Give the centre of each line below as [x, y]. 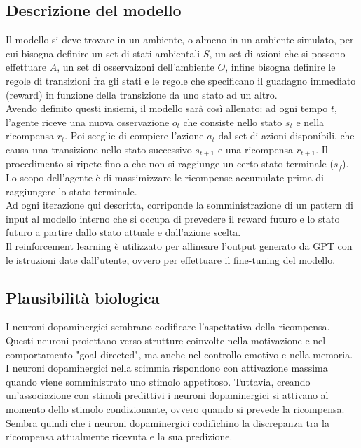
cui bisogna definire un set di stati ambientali [103, 53]
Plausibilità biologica [83, 297]
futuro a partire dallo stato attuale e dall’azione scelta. [123, 232]
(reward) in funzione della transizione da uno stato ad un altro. [142, 94]
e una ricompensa [255, 149]
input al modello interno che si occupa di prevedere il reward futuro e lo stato [173, 218]
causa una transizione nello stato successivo [99, 149]
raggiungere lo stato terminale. [71, 191]
